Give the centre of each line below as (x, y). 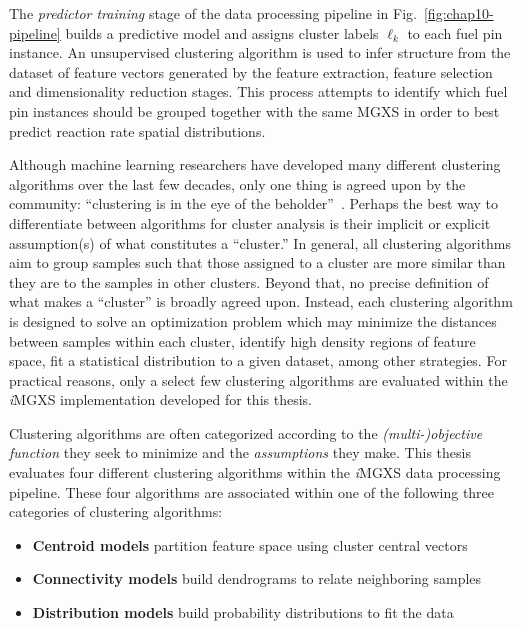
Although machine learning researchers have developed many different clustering (255, 164)
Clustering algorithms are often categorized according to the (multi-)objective (246, 432)
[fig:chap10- (458, 13)
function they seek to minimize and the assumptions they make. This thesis (240, 452)
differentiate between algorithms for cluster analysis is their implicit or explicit (250, 222)
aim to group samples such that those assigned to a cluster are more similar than (257, 262)
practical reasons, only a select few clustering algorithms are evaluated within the (258, 379)
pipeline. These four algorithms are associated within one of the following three (252, 491)
